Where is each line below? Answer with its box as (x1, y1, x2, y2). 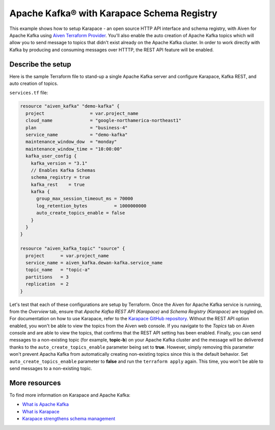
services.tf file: (9, 89, 48, 96)
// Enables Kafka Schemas (31, 167, 96, 173)
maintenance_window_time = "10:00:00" (25, 146, 122, 152)
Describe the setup (9, 60, 71, 69)
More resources (9, 379, 61, 387)
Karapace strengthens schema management (22, 416, 116, 422)
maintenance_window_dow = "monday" (25, 139, 117, 145)
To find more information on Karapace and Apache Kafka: (9, 392, 131, 398)
